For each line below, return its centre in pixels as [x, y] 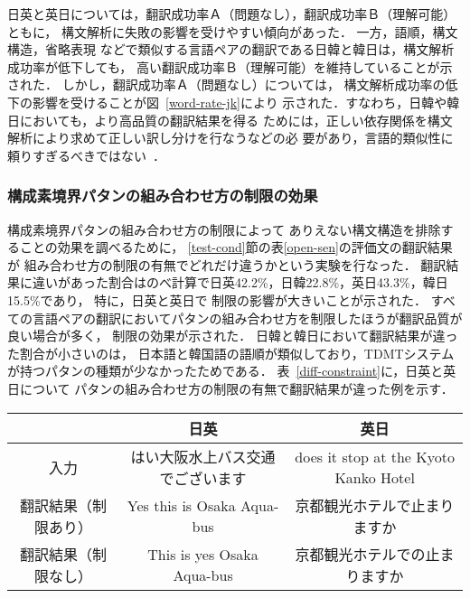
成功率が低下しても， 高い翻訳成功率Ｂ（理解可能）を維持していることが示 [230, 66]
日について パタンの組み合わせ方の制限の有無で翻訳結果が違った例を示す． [230, 388]
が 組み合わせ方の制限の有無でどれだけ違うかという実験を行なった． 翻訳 [227, 264]
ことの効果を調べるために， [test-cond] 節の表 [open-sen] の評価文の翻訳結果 [236, 247]
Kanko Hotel [375, 477]
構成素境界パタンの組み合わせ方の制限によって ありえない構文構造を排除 [224, 229]
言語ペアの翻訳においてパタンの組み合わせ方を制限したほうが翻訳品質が [247, 318]
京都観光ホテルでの [360, 554]
